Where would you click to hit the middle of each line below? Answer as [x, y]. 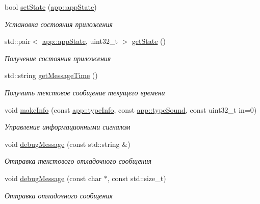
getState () [149, 41]
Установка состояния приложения [59, 24]
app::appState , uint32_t [80, 41]
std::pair [18, 41]
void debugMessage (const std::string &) [68, 144]
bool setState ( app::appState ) [51, 7]
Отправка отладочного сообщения [59, 195]
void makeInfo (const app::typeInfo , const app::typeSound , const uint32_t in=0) [131, 109]
